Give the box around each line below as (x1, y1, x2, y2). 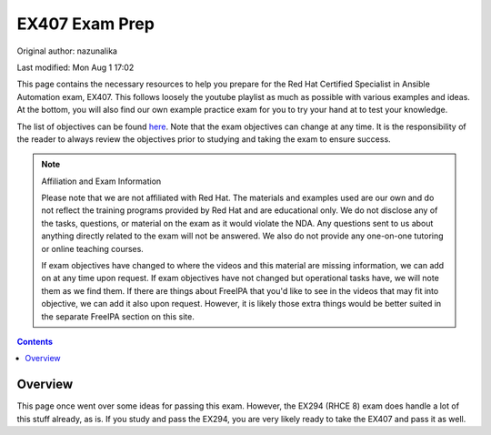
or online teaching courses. (41, 243, 145, 254)
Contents (16, 336, 54, 347)
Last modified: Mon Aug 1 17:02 (16, 62, 135, 73)
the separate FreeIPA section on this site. (41, 310, 195, 322)
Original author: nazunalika (16, 46, 118, 56)
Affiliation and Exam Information (41, 176, 162, 187)
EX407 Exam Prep (16, 14, 155, 34)
